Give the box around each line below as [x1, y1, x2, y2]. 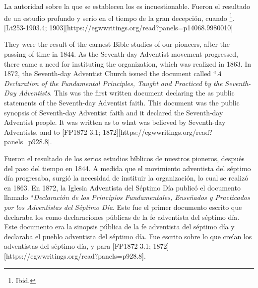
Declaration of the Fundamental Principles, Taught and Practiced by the [4, 78, 223, 88]
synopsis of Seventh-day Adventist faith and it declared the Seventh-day [4, 107, 223, 117]
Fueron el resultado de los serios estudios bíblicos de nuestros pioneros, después [4, 153, 245, 163]
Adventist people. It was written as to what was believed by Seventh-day [4, 117, 226, 127]
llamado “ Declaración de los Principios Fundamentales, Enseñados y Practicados [4, 192, 250, 202]
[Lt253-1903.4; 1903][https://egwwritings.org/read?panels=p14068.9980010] [4, 22, 233, 32]
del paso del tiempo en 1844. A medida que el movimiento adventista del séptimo [4, 163, 251, 173]
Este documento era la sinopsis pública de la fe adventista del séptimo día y [4, 221, 235, 232]
